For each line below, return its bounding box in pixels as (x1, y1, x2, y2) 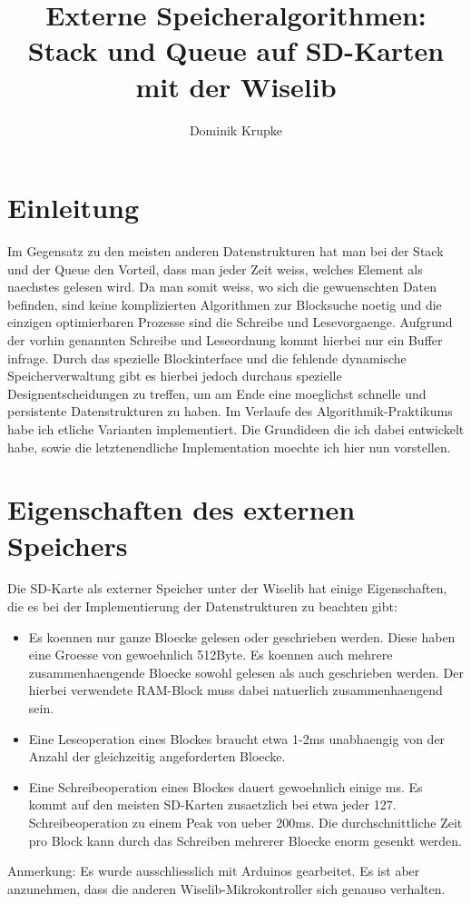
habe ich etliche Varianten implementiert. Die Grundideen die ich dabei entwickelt (7, 419, 465, 438)
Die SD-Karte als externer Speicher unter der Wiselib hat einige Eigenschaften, (7, 579, 447, 598)
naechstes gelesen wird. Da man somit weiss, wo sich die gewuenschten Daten (7, 277, 437, 296)
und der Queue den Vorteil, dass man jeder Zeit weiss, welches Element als (7, 259, 423, 278)
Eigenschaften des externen (7, 491, 356, 528)
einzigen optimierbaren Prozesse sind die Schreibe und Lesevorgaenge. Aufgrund (7, 313, 453, 332)
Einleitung (7, 189, 140, 226)
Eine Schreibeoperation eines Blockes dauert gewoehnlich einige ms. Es (28, 777, 423, 796)
